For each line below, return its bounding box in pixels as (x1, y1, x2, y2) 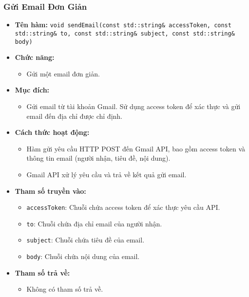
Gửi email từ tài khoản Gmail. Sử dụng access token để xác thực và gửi (26, 101, 241, 111)
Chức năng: (15, 52, 55, 62)
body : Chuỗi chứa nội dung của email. (26, 251, 140, 261)
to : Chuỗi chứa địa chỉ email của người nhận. (26, 218, 162, 228)
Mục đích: (15, 85, 50, 95)
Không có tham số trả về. (26, 284, 103, 294)
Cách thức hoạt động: (15, 127, 90, 137)
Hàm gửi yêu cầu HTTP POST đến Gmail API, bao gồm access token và (26, 143, 245, 153)
